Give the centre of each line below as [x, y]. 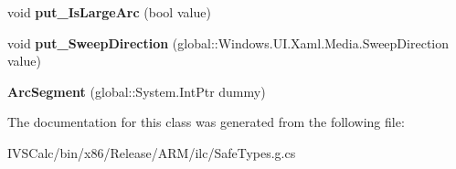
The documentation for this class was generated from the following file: [206, 122]
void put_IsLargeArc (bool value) [109, 12]
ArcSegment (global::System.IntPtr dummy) [137, 91]
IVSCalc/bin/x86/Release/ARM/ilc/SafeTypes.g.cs [152, 152]
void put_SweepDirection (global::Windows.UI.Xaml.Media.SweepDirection [228, 42]
